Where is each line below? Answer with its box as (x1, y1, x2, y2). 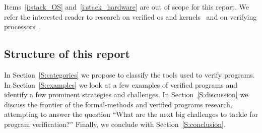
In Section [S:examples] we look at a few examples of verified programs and (4, 79, 238, 90)
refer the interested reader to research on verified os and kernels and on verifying (4, 11, 257, 22)
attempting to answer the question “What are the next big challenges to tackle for (4, 109, 258, 119)
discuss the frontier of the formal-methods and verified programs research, (4, 99, 232, 109)
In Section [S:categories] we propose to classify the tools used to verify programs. (4, 69, 255, 80)
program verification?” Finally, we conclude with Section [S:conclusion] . (4, 118, 226, 129)
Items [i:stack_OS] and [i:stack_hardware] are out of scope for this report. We (4, 2, 249, 12)
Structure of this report (4, 46, 130, 61)
